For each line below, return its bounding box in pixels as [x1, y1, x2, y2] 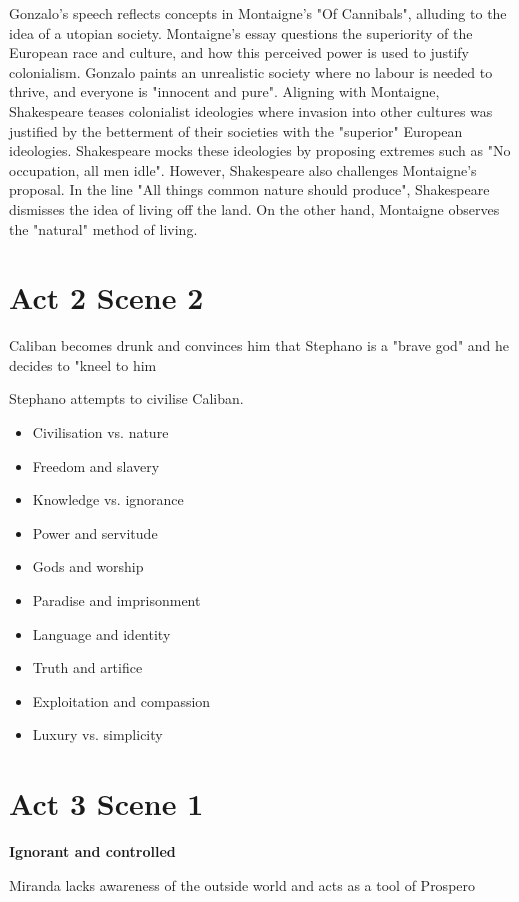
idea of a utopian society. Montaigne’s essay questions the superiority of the [9, 22, 473, 43]
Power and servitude [32, 522, 158, 543]
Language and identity [32, 623, 171, 644]
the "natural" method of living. [9, 218, 198, 239]
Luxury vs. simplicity [32, 724, 163, 745]
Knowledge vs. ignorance [32, 489, 184, 510]
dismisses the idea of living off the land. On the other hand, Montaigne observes [9, 198, 500, 219]
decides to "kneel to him [9, 354, 157, 375]
